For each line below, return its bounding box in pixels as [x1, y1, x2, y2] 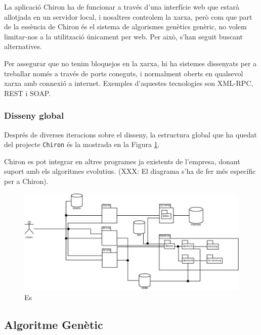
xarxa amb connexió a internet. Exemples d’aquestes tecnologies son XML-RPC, [4, 78, 253, 88]
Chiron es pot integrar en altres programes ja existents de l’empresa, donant [4, 156, 240, 166]
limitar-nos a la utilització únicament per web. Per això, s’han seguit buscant [4, 31, 243, 41]
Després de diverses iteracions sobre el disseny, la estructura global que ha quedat [4, 129, 257, 139]
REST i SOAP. [4, 87, 51, 98]
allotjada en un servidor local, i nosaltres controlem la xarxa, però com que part [4, 11, 252, 22]
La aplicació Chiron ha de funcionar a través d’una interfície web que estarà [4, 2, 239, 12]
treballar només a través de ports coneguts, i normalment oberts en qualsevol [4, 68, 243, 78]
